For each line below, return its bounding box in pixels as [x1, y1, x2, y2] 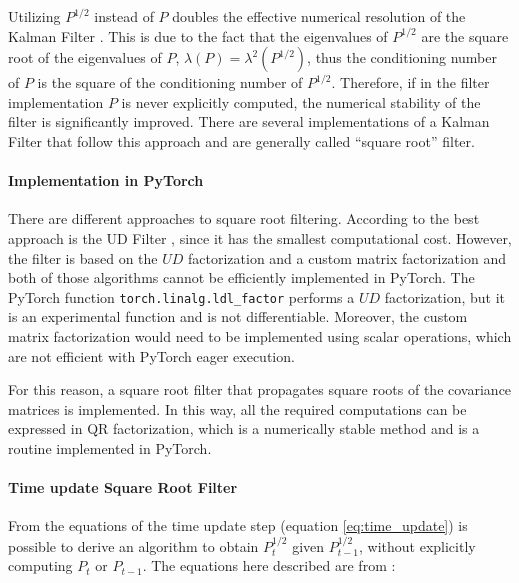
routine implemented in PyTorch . [8, 437, 212, 458]
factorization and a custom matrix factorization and [188, 247, 506, 268]
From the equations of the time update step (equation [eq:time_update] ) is [8, 515, 468, 536]
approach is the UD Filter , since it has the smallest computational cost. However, [8, 227, 512, 248]
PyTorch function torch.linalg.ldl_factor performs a [8, 286, 355, 307]
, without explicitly [358, 535, 476, 556]
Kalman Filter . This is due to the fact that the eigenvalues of [8, 25, 388, 46]
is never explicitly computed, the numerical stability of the [121, 91, 481, 112]
